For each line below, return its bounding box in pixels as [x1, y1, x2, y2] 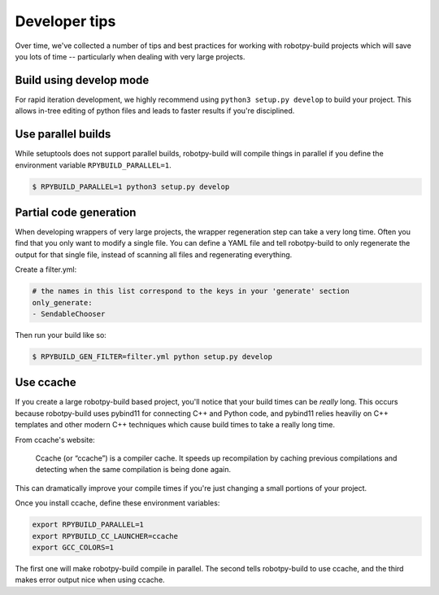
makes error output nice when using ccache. [15, 575, 166, 585]
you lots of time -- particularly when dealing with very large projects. [15, 51, 246, 61]
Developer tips [15, 12, 116, 30]
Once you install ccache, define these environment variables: [15, 498, 220, 508]
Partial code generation [15, 205, 137, 219]
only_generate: [32, 298, 93, 307]
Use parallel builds [15, 127, 111, 142]
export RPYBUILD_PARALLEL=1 [32, 520, 144, 529]
